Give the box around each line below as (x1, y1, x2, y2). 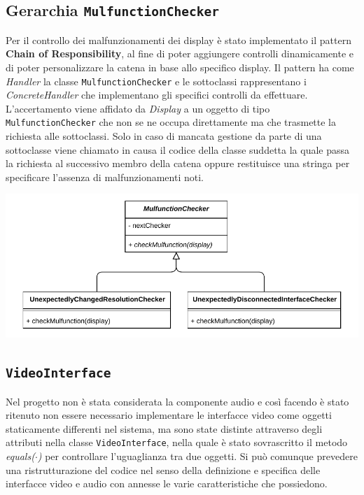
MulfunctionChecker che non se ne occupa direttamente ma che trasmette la (6, 115, 337, 129)
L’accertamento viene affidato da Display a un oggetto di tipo (6, 101, 270, 115)
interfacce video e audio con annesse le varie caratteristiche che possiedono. (6, 476, 328, 491)
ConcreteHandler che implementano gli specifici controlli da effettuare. (6, 87, 308, 102)
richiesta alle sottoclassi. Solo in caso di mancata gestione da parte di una (6, 129, 322, 143)
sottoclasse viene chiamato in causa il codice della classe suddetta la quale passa (6, 142, 350, 157)
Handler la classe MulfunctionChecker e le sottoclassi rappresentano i (6, 73, 307, 88)
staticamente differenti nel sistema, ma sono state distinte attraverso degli (6, 421, 323, 436)
